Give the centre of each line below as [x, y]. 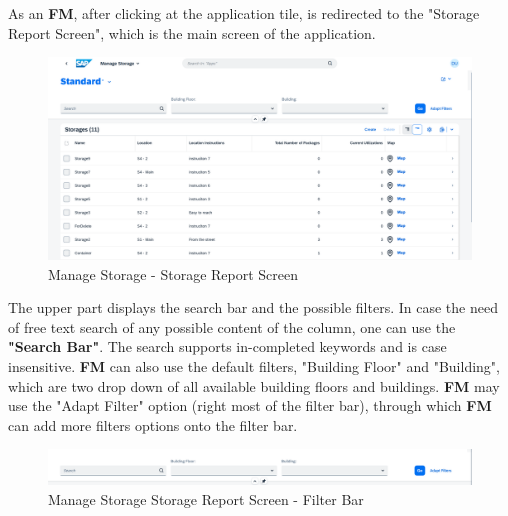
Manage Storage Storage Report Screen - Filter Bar [206, 498]
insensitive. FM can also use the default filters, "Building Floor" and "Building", [254, 366]
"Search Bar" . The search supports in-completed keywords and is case [227, 346]
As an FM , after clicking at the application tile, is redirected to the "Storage [244, 13]
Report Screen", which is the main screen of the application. [192, 32]
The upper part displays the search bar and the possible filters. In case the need [253, 307]
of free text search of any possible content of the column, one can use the [232, 326]
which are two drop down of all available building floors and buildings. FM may [254, 385]
